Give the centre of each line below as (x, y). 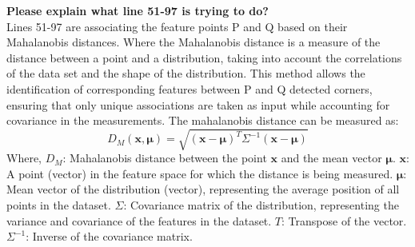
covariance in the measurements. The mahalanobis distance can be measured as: (203, 120)
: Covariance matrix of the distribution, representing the (261, 205)
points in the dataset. (59, 205)
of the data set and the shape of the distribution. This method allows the (186, 73)
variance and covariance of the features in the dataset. (139, 220)
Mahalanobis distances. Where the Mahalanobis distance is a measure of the (194, 42)
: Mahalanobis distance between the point (165, 158)
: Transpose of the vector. (344, 220)
